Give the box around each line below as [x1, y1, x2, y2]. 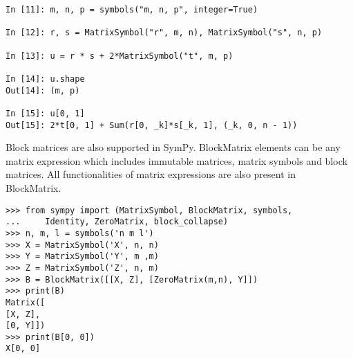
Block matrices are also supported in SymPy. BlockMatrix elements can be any [6, 140, 341, 154]
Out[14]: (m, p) [6, 85, 80, 96]
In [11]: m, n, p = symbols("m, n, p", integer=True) [6, 5, 258, 15]
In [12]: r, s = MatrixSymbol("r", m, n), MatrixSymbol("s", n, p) [6, 28, 323, 38]
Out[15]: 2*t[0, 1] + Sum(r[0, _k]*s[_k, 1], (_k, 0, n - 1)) [6, 120, 298, 130]
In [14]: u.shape [6, 73, 85, 84]
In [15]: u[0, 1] [6, 108, 85, 118]
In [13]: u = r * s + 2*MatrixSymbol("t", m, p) [6, 51, 233, 61]
